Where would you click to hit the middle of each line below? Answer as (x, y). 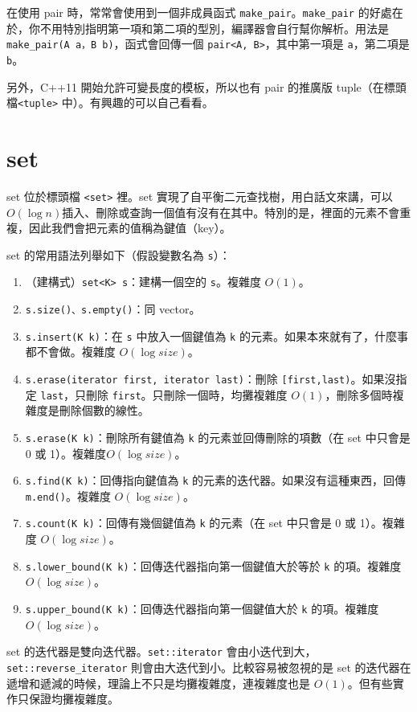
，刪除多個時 (359, 394)
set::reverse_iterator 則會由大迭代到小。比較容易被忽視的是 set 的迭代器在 (209, 667)
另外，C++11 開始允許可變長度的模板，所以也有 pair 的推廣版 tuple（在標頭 (206, 86)
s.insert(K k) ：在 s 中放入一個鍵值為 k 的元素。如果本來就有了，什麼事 (217, 336)
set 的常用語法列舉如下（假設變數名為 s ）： (119, 254)
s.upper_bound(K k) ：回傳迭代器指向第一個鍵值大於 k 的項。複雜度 (202, 608)
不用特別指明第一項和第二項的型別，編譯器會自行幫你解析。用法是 (214, 28)
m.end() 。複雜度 (68, 495)
